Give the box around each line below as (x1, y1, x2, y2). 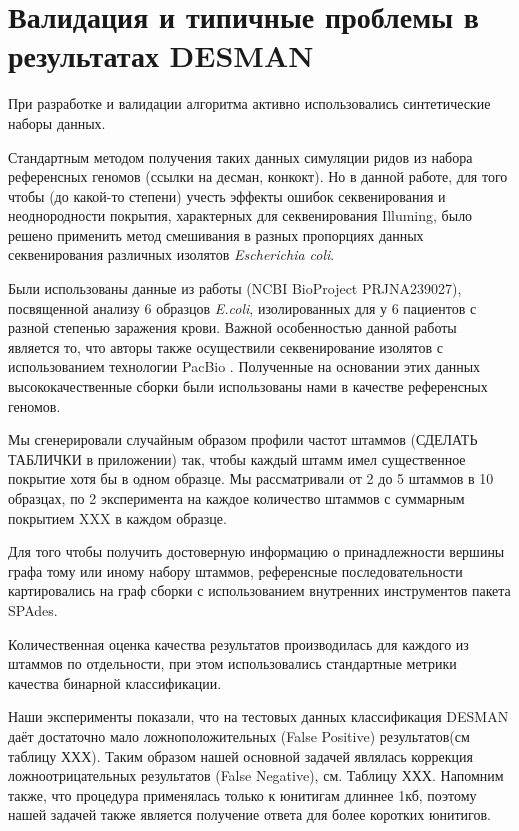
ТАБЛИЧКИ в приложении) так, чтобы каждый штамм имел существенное (8, 448, 466, 469)
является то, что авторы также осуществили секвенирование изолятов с (8, 336, 443, 357)
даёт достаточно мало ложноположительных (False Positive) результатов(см (8, 725, 470, 746)
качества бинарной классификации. (8, 672, 222, 693)
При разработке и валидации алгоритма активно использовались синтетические (8, 93, 491, 114)
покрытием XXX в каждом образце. (8, 507, 227, 528)
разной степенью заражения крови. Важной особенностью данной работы (8, 317, 457, 338)
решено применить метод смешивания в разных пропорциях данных (8, 224, 424, 245)
